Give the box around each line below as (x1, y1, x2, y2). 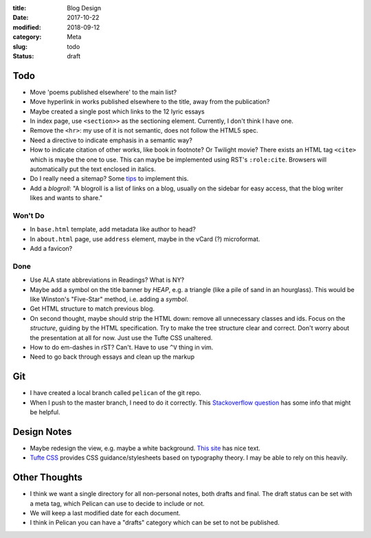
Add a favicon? (30, 245, 73, 253)
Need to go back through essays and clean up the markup (30, 352, 195, 361)
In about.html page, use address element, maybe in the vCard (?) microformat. (30, 234, 260, 243)
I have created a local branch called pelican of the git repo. (30, 389, 202, 397)
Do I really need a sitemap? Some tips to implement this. (30, 175, 189, 183)
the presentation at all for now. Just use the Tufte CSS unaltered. (30, 333, 213, 341)
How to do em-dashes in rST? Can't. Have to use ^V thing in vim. (30, 343, 214, 351)
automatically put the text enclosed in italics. (30, 165, 156, 173)
